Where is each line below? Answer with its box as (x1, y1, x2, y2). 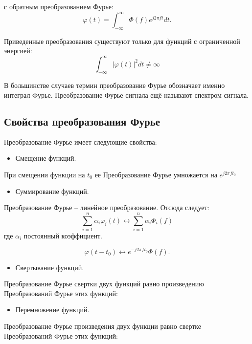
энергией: (4, 45, 32, 56)
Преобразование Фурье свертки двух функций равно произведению (4, 279, 204, 289)
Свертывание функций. (15, 262, 84, 272)
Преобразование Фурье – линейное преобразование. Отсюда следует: (4, 202, 209, 213)
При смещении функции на (4, 169, 85, 179)
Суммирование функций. (15, 186, 89, 196)
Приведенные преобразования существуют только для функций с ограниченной (4, 36, 240, 46)
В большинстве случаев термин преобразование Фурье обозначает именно (4, 80, 225, 90)
